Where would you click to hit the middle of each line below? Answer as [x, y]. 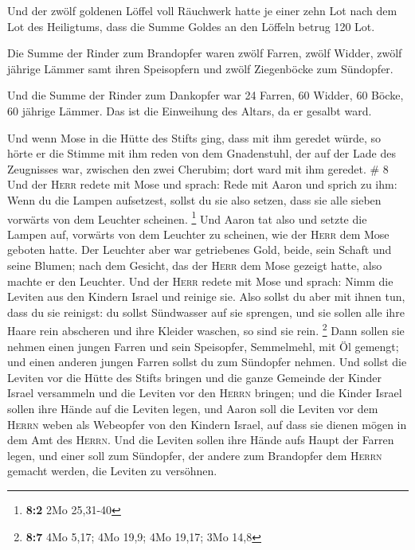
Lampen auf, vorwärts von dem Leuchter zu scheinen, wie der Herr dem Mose [198, 234]
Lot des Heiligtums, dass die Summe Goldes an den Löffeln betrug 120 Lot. [191, 26]
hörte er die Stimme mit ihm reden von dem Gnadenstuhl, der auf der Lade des [202, 153]
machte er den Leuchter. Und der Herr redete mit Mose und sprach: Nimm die [200, 281]
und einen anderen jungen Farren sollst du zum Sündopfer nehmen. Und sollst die [207, 362]
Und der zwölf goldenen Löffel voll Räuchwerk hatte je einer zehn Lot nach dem [202, 10]
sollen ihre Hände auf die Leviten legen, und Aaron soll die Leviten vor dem [193, 408]
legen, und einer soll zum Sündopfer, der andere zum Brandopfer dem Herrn [195, 455]
